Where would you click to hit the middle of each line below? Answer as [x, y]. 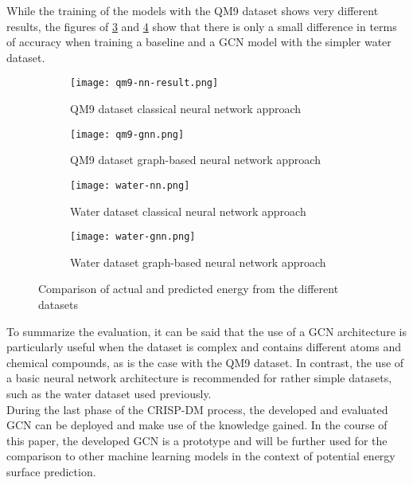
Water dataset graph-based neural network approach [198, 262]
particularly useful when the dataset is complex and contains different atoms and [204, 347]
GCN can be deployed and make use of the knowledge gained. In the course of [197, 425]
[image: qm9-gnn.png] [127, 134]
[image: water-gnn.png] [133, 237]
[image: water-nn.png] [130, 185]
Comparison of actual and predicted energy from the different [189, 289]
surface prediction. [51, 471]
